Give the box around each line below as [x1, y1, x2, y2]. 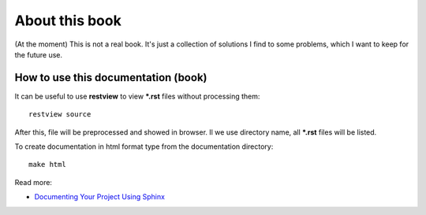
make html [28, 160, 66, 169]
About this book [14, 12, 121, 29]
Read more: [14, 177, 53, 187]
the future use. [14, 50, 63, 59]
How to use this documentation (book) [14, 71, 207, 84]
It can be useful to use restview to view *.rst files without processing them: [14, 91, 260, 101]
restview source [28, 110, 92, 119]
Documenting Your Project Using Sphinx [34, 192, 166, 202]
